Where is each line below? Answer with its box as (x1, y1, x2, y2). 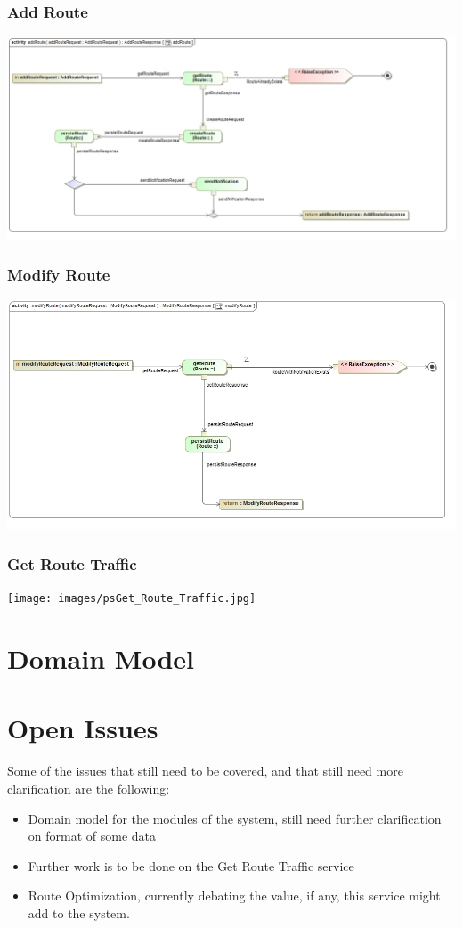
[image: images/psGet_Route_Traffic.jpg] (7, 592, 256, 606)
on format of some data (28, 826, 157, 845)
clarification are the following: (7, 778, 170, 797)
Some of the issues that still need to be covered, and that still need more (7, 761, 403, 780)
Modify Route (7, 264, 110, 286)
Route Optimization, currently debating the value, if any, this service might (28, 886, 441, 905)
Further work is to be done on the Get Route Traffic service (28, 856, 354, 875)
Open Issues (7, 710, 158, 746)
